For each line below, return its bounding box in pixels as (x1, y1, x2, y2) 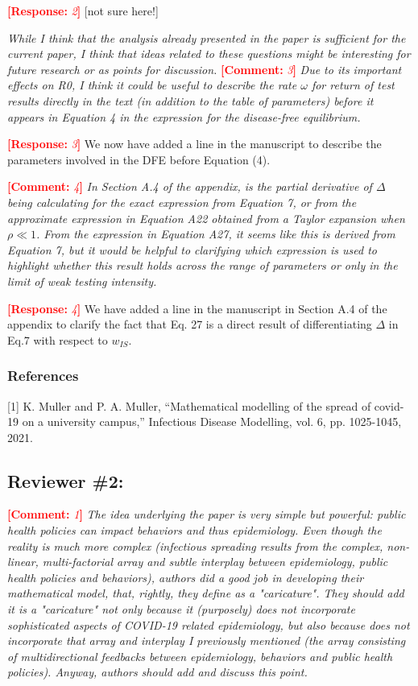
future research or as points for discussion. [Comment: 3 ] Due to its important (7, 60, 402, 77)
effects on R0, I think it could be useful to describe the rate (7, 76, 297, 93)
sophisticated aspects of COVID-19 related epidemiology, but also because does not (7, 616, 410, 633)
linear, (7, 553, 39, 570)
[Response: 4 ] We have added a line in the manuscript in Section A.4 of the (7, 300, 387, 316)
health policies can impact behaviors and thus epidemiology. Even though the (7, 522, 382, 539)
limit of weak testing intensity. (7, 272, 157, 289)
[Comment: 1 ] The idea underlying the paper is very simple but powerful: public (7, 506, 406, 523)
